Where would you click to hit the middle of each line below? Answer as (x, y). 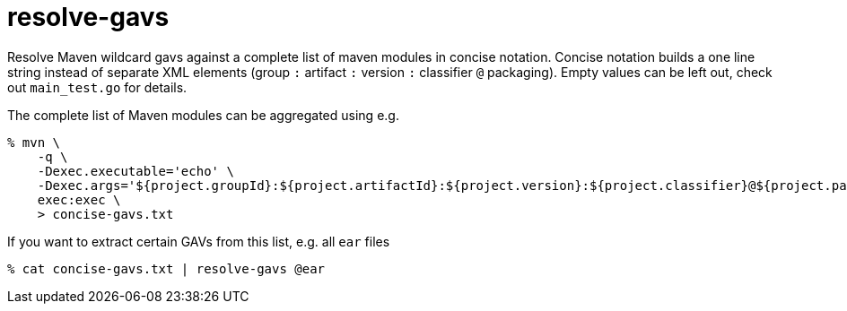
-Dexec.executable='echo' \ (135, 171)
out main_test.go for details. (97, 87)
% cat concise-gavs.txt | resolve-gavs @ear (166, 268)
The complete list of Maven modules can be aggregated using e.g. (203, 115)
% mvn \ (34, 142)
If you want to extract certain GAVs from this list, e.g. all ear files (199, 241)
